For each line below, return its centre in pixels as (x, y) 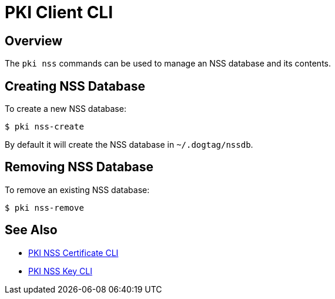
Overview (34, 41)
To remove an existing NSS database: (77, 190)
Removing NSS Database (79, 167)
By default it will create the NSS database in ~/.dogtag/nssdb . (129, 145)
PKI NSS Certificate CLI (73, 253)
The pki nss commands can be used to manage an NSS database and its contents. (168, 64)
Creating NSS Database (75, 86)
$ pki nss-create (44, 127)
